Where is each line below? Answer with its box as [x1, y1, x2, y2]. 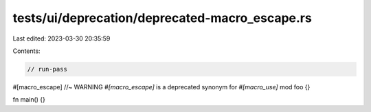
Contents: [12, 47, 41, 55]
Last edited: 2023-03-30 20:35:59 [12, 34, 111, 43]
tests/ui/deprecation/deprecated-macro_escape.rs [12, 10, 312, 25]
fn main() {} [12, 96, 46, 104]
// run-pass [27, 65, 68, 73]
